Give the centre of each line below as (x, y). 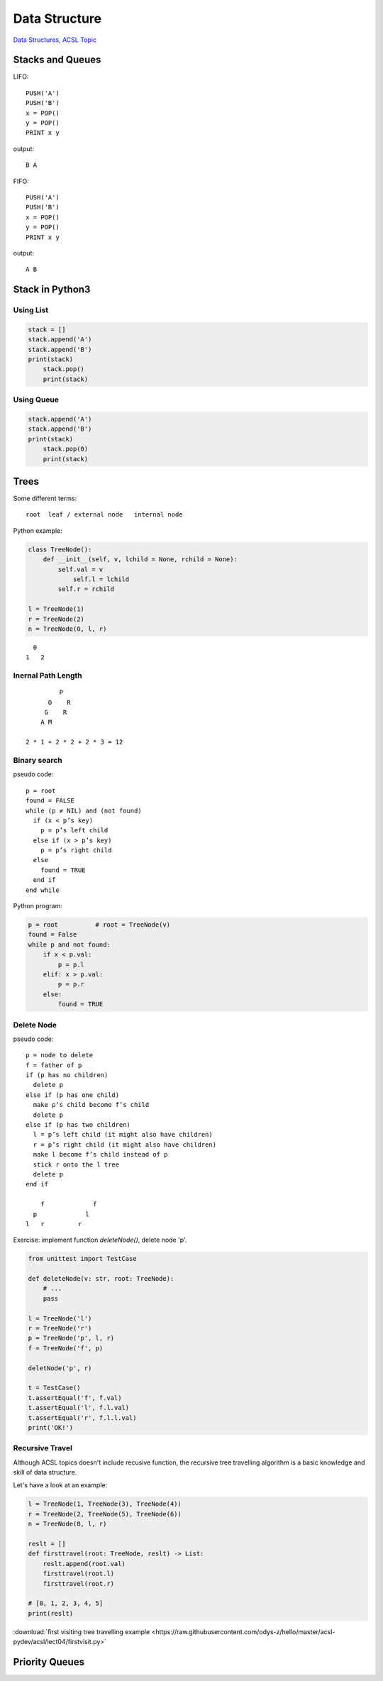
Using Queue (36, 399)
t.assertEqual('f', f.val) (75, 1398)
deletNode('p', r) (60, 1368)
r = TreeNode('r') (60, 1328)
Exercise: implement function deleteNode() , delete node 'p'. (100, 1240)
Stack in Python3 (52, 290)
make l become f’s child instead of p (100, 1154)
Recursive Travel (43, 1448)
